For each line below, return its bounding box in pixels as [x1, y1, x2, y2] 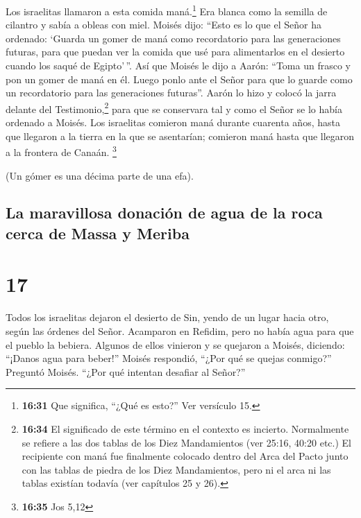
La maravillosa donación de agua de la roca [6, 202, 323, 223]
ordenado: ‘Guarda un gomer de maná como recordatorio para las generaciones [6, 31, 341, 45]
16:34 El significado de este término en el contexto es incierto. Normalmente [22, 421, 349, 435]
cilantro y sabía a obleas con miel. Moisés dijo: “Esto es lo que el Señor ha [6, 17, 321, 32]
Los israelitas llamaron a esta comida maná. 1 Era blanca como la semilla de [6, 2, 328, 18]
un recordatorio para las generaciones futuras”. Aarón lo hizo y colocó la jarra [6, 85, 337, 100]
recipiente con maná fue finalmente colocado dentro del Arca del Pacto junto [22, 449, 349, 463]
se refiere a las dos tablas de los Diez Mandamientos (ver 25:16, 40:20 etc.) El [22, 435, 351, 449]
